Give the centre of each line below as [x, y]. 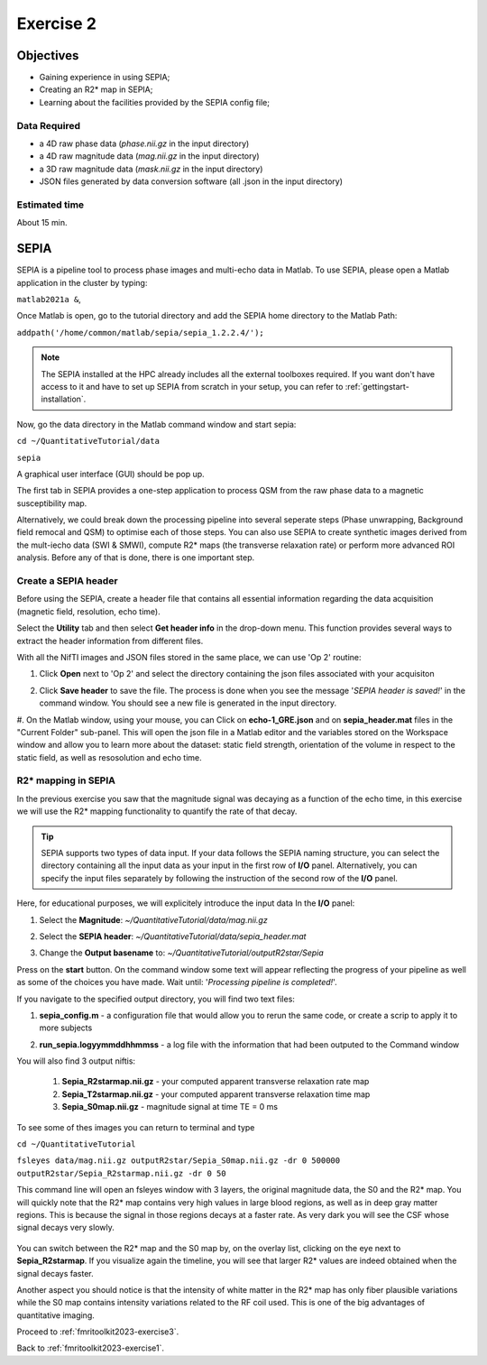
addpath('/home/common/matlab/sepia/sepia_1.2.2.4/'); [141, 332]
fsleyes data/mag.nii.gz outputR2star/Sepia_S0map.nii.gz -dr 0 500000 [179, 1161]
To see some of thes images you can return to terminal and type [136, 1127]
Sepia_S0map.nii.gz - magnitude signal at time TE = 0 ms [170, 1107]
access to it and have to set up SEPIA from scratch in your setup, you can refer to [192, 386]
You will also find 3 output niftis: [76, 1061]
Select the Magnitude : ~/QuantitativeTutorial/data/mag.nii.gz [153, 919]
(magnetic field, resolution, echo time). [89, 611]
